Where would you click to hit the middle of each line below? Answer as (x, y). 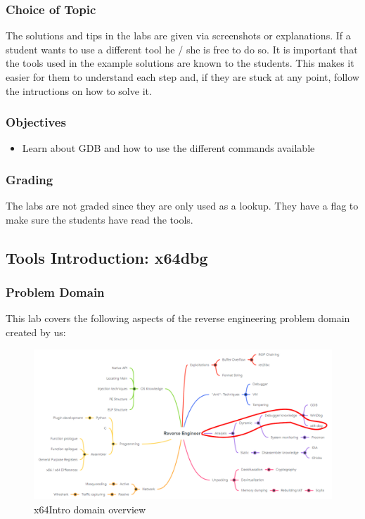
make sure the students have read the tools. (100, 219)
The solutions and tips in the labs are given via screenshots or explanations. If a (178, 36)
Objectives (36, 122)
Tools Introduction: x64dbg (107, 257)
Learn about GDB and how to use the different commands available (168, 148)
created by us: (36, 332)
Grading (30, 179)
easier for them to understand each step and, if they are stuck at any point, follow (182, 77)
